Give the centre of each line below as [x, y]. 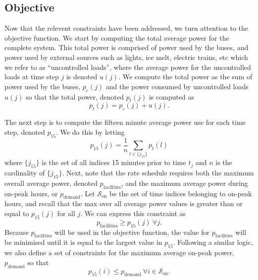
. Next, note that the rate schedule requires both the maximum [158, 173]
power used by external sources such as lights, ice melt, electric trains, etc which [126, 57]
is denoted [82, 77]
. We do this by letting [90, 132]
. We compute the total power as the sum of [185, 77]
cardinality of [25, 173]
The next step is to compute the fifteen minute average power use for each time [125, 122]
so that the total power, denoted [75, 96]
